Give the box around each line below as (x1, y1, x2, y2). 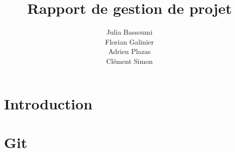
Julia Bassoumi (106, 27, 153, 37)
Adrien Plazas (108, 46, 151, 56)
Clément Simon (106, 55, 153, 66)
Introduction (4, 93, 93, 113)
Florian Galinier (105, 36, 154, 47)
